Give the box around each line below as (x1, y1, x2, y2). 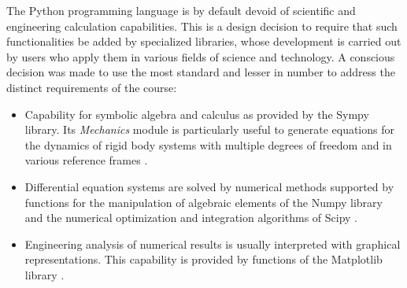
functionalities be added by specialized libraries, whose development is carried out (6, 33, 401, 50)
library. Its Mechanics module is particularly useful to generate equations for (24, 121, 394, 138)
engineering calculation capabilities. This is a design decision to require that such (6, 17, 398, 34)
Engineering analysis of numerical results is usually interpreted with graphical (24, 235, 401, 252)
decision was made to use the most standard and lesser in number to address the (6, 64, 395, 80)
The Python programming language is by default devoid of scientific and (6, 2, 356, 18)
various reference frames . (24, 152, 148, 168)
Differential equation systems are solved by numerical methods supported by (24, 178, 394, 194)
